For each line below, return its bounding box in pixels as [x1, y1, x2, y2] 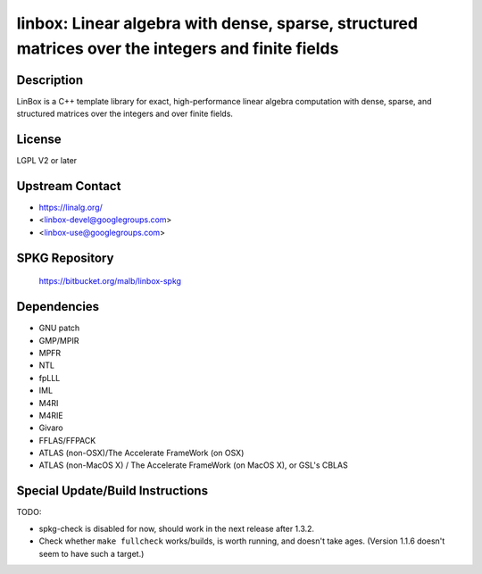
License [16, 132, 62, 147]
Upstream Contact [16, 179, 121, 194]
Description [16, 72, 84, 87]
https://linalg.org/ [38, 202, 103, 213]
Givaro [38, 422, 63, 433]
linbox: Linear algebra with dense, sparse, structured [16, 13, 419, 33]
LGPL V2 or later [16, 155, 78, 166]
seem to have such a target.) [38, 548, 145, 559]
